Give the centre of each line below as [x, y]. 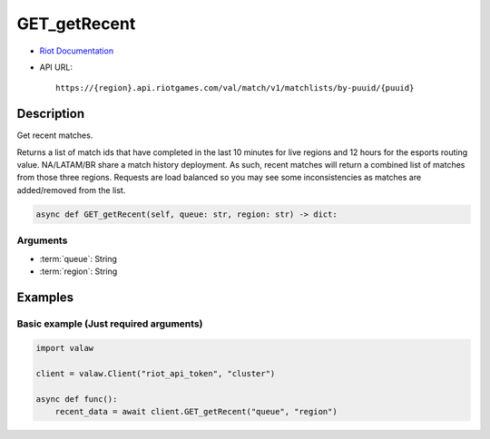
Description [51, 114]
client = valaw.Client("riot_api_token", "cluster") [156, 374]
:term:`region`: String [78, 271]
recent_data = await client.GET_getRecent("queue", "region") [196, 412]
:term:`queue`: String [78, 259]
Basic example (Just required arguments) [110, 324]
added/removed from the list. [71, 190]
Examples [45, 297]
